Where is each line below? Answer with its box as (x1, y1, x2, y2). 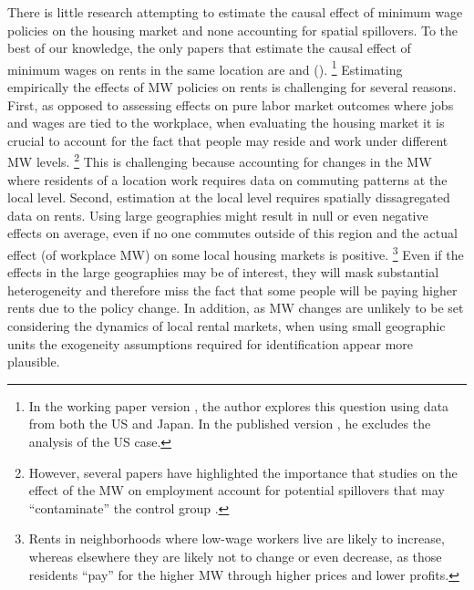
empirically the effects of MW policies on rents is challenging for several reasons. (7, 78, 457, 97)
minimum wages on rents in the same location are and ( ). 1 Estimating (7, 57, 403, 78)
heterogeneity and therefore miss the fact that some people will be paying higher (7, 280, 458, 299)
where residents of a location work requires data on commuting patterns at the (7, 170, 448, 189)
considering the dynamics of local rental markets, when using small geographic (7, 316, 446, 336)
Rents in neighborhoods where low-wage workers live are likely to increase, (28, 529, 445, 548)
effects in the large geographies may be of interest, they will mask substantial (7, 263, 439, 282)
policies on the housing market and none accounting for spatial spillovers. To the (7, 20, 459, 39)
